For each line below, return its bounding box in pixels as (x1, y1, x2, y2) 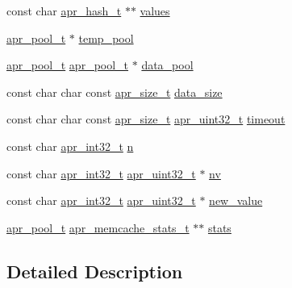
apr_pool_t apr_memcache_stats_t (6, 219, 190, 236)
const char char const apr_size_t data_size (6, 83, 223, 100)
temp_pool (78, 29, 134, 46)
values (140, 2, 170, 19)
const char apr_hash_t (6, 2, 122, 19)
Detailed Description (6, 258, 183, 283)
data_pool (141, 56, 194, 73)
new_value (209, 192, 263, 209)
